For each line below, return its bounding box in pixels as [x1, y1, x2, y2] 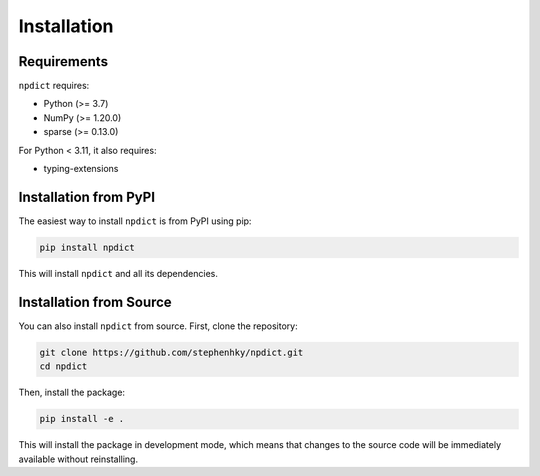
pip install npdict [39, 241, 135, 253]
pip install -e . [39, 413, 125, 425]
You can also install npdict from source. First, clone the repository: [18, 320, 299, 332]
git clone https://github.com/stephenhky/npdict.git [39, 346, 304, 358]
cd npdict [39, 361, 88, 372]
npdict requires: [18, 80, 90, 92]
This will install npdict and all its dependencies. [18, 267, 219, 279]
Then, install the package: [18, 386, 125, 399]
